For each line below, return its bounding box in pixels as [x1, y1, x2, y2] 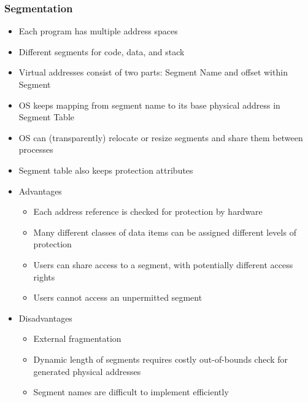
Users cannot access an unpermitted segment [33, 291, 202, 304]
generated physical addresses [33, 365, 141, 377]
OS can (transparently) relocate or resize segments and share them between [18, 131, 303, 144]
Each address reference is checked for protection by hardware [33, 205, 263, 218]
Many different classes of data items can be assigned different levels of [33, 225, 296, 238]
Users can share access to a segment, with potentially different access [33, 258, 293, 271]
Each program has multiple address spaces [18, 25, 178, 37]
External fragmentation [33, 332, 121, 345]
